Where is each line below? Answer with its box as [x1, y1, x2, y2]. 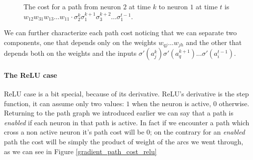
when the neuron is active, [132, 98, 211, 108]
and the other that [186, 37, 242, 47]
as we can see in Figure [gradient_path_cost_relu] [4, 146, 157, 156]
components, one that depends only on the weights [4, 37, 156, 47]
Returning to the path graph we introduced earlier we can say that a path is [4, 108, 233, 118]
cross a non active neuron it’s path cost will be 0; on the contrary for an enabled [4, 127, 245, 137]
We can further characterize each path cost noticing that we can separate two [4, 27, 237, 38]
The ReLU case [4, 69, 57, 80]
